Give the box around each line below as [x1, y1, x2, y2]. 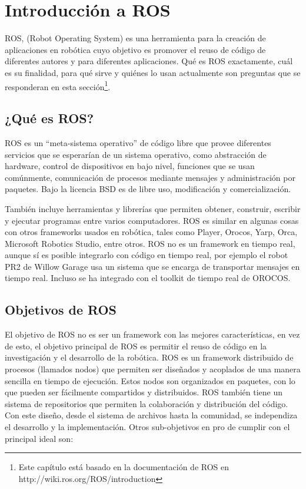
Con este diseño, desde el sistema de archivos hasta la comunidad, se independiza [5, 409, 298, 421]
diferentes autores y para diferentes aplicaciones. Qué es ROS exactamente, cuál [5, 55, 293, 67]
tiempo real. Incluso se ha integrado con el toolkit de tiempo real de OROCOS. [5, 272, 291, 284]
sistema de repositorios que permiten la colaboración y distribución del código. [5, 397, 288, 409]
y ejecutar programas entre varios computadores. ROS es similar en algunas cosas [5, 214, 299, 226]
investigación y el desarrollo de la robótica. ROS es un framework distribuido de [5, 351, 294, 364]
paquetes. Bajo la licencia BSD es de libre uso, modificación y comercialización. [5, 183, 291, 195]
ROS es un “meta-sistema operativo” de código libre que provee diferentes [5, 136, 271, 148]
